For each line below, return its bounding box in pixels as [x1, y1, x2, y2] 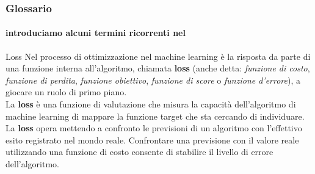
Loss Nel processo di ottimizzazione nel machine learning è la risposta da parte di [5, 49, 311, 62]
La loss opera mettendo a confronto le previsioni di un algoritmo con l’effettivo [5, 121, 302, 134]
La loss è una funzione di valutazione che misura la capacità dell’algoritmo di [5, 98, 296, 111]
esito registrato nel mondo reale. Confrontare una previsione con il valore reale [5, 133, 299, 146]
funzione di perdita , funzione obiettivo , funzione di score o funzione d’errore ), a [5, 73, 300, 86]
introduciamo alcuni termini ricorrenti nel [5, 26, 186, 39]
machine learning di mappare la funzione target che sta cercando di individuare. [5, 109, 305, 122]
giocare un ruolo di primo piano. [5, 85, 127, 98]
